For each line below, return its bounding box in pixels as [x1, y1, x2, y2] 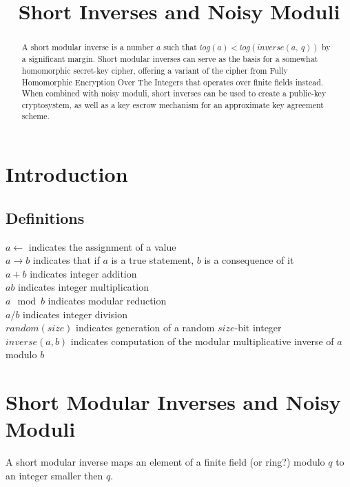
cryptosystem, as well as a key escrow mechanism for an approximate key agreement [21, 99, 324, 110]
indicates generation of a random [76, 320, 215, 335]
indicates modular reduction [48, 293, 167, 307]
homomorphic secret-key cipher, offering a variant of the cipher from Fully [21, 64, 288, 76]
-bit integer [234, 320, 282, 335]
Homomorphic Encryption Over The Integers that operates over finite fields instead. [21, 76, 324, 87]
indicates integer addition [30, 266, 137, 280]
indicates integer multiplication [18, 280, 149, 294]
